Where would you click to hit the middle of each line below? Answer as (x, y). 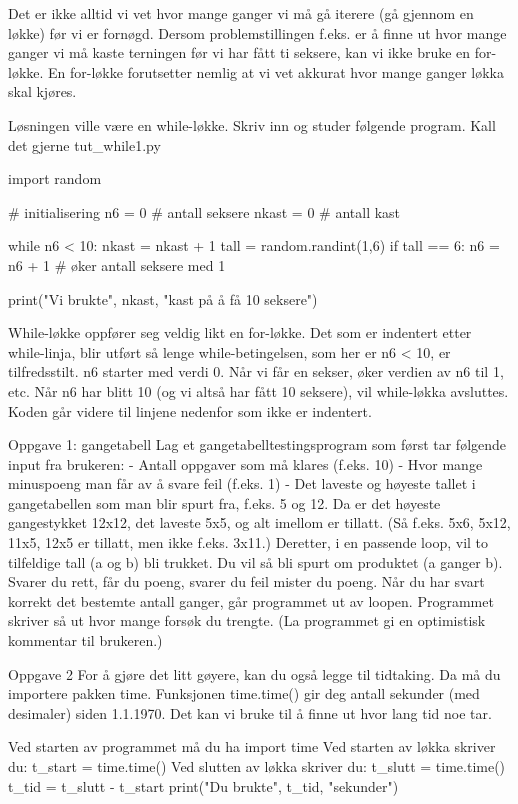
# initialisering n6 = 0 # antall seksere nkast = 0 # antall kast (204, 211)
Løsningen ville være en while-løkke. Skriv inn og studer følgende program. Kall (252, 124)
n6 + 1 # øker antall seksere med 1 (117, 264)
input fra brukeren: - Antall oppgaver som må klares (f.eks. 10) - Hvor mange (245, 463)
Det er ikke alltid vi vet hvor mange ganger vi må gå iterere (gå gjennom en (241, 13)
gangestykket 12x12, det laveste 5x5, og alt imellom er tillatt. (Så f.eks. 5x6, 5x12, (259, 522)
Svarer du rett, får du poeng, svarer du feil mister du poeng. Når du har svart (246, 581)
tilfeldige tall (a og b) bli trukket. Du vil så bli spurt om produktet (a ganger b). (255, 561)
